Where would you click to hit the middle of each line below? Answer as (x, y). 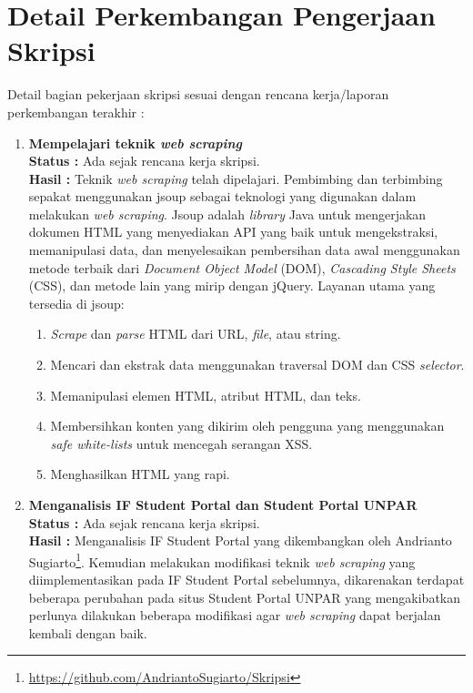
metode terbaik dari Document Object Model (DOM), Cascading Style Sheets (242, 267)
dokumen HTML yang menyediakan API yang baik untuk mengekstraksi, (233, 232)
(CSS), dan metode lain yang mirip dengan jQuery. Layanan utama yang (232, 285)
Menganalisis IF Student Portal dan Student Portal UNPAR (223, 504)
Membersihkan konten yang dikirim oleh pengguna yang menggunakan (247, 426)
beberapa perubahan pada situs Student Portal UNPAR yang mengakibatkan (245, 597)
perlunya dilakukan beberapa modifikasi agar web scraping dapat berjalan (235, 615)
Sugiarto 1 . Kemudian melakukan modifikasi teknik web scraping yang (222, 560)
